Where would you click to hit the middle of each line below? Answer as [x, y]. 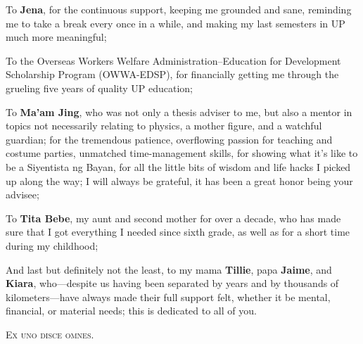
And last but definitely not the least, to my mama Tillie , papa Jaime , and [169, 269]
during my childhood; [52, 245]
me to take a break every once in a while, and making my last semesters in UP [176, 23]
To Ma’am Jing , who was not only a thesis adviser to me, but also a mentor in [179, 112]
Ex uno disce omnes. [50, 334]
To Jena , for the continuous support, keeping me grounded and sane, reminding [179, 9]
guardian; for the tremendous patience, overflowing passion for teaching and [169, 139]
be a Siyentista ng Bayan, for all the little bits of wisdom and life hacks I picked [178, 166]
